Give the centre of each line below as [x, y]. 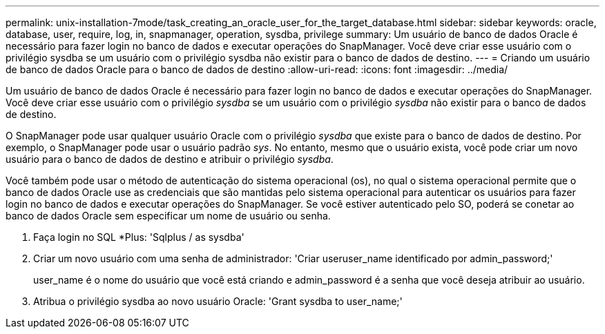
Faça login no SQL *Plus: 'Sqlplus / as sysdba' [139, 237]
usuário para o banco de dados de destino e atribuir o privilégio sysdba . [170, 159]
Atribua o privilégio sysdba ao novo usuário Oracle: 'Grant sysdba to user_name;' [218, 301]
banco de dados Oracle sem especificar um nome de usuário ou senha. [168, 216]
